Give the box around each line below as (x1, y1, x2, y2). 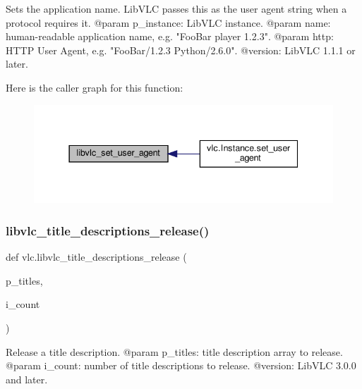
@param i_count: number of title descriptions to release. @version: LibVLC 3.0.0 (6, 358, 356, 373)
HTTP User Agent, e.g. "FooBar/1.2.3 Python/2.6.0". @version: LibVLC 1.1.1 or (6, 42, 356, 57)
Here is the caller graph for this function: (6, 80, 183, 94)
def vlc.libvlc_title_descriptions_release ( (6, 249, 187, 264)
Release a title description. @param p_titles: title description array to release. (6, 344, 343, 359)
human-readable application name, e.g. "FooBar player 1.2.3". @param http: (6, 29, 334, 44)
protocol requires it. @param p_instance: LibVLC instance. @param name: (6, 15, 331, 30)
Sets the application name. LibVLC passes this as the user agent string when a (6, 1, 347, 16)
